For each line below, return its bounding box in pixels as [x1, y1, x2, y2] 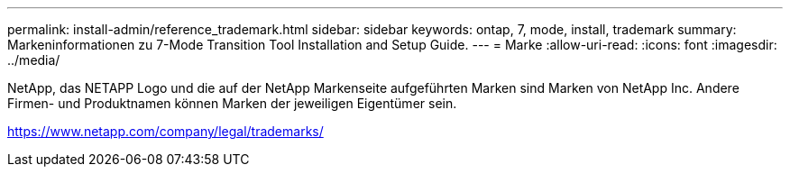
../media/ [7, 52, 60, 68]
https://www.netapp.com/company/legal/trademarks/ [7, 124, 324, 139]
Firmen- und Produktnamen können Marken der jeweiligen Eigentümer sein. [7, 96, 457, 111]
